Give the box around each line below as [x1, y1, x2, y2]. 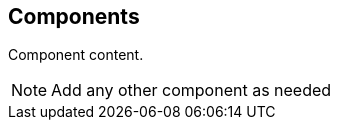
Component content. [8, 46, 144, 64]
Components [8, 4, 140, 29]
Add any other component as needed [51, 80, 332, 101]
